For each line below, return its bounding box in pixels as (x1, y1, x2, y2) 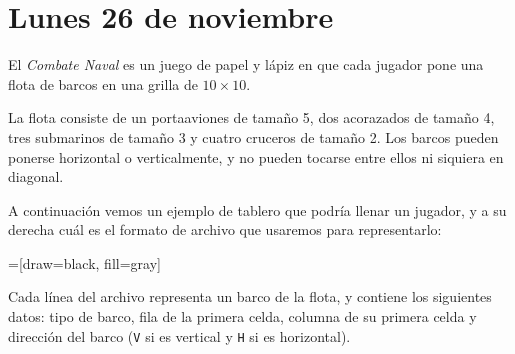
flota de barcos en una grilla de (8, 73, 198, 94)
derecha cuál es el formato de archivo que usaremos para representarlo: (8, 219, 442, 240)
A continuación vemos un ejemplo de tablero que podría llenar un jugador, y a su (8, 199, 507, 220)
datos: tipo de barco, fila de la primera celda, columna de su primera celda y (8, 306, 477, 327)
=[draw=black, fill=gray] (8, 252, 161, 273)
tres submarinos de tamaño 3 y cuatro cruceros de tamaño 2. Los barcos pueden (8, 126, 499, 147)
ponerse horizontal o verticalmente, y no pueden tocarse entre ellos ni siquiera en (8, 146, 504, 167)
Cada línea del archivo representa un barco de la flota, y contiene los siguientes (8, 286, 492, 307)
